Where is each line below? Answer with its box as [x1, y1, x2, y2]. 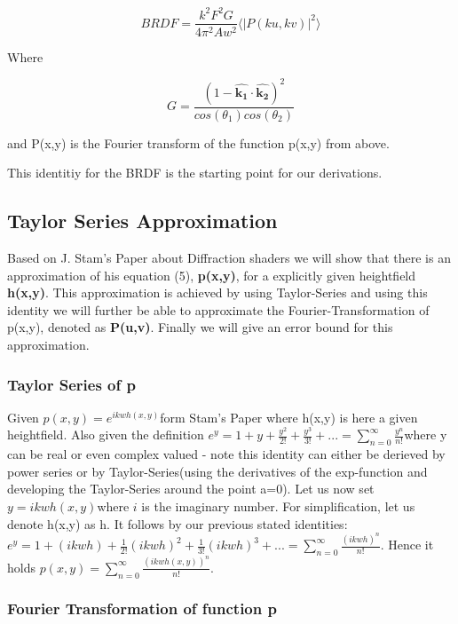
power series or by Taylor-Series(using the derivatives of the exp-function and [7, 462, 428, 480]
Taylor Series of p [7, 373, 136, 395]
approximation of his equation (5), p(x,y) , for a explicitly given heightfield [7, 265, 416, 284]
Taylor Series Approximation [7, 207, 278, 234]
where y [404, 425, 447, 444]
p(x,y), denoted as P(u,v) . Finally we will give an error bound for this [7, 318, 393, 336]
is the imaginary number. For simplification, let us [141, 497, 415, 516]
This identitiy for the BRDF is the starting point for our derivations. [7, 163, 383, 182]
